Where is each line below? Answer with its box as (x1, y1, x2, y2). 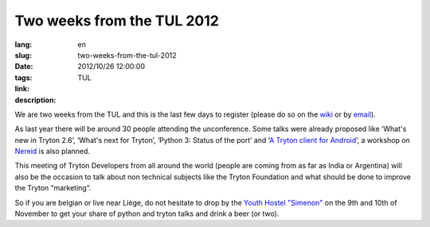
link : (14, 84, 30, 94)
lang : (14, 40, 33, 49)
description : (14, 95, 57, 105)
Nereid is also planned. (14, 147, 91, 156)
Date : (14, 62, 33, 71)
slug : (14, 50, 32, 60)
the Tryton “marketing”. (14, 183, 92, 193)
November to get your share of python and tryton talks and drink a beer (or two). (14, 209, 279, 218)
